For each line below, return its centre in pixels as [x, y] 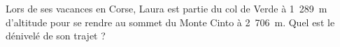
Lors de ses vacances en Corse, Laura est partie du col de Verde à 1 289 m [167, 8]
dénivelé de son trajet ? [56, 36]
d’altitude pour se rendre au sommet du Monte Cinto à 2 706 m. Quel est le [170, 22]
